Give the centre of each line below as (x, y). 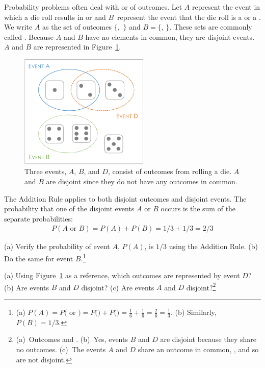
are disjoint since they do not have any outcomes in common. (142, 181)
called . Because (29, 36)
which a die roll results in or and (55, 17)
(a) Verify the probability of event (57, 246)
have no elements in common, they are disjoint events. (170, 36)
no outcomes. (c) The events (61, 349)
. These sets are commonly (211, 27)
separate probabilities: (38, 218)
